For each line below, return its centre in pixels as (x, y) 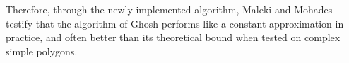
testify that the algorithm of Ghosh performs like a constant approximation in (175, 23)
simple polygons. (42, 51)
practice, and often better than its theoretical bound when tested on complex (173, 37)
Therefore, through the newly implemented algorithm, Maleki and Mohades (169, 9)
